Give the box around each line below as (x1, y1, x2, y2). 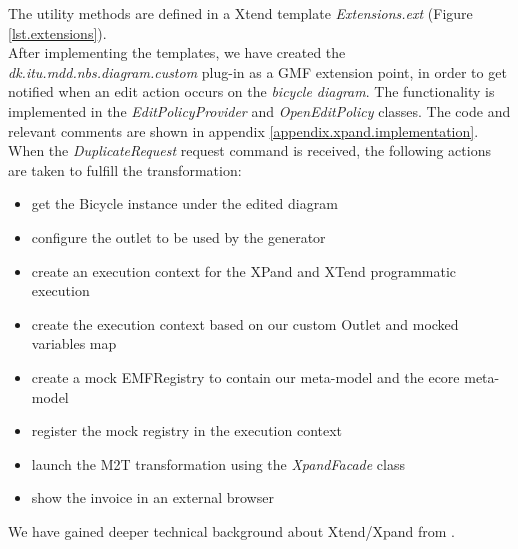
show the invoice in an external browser (31, 487, 274, 508)
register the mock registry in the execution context (31, 420, 343, 441)
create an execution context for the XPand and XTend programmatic (31, 260, 457, 281)
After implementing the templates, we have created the (8, 42, 346, 63)
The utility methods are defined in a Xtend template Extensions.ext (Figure (8, 3, 473, 23)
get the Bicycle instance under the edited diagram (31, 193, 338, 214)
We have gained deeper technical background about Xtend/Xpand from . (8, 520, 456, 541)
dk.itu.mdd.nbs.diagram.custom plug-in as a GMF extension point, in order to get (8, 61, 507, 82)
